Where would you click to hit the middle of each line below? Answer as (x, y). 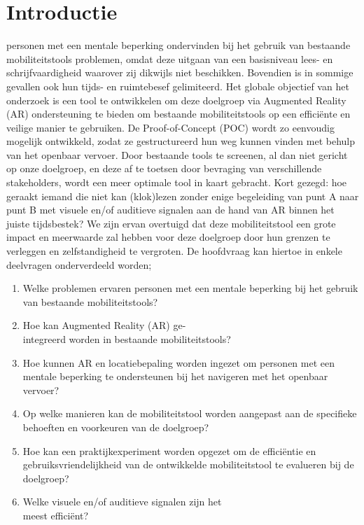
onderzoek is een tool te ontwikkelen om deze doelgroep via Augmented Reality (176, 100)
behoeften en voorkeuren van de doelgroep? (116, 427)
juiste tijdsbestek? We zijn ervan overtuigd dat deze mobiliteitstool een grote (171, 223)
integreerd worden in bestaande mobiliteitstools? (127, 339)
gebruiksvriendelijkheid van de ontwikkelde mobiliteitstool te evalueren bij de (188, 464)
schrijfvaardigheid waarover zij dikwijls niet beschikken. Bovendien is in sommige (180, 72)
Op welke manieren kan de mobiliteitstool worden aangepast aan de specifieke (190, 413)
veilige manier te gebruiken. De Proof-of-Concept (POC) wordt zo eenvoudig (170, 127)
